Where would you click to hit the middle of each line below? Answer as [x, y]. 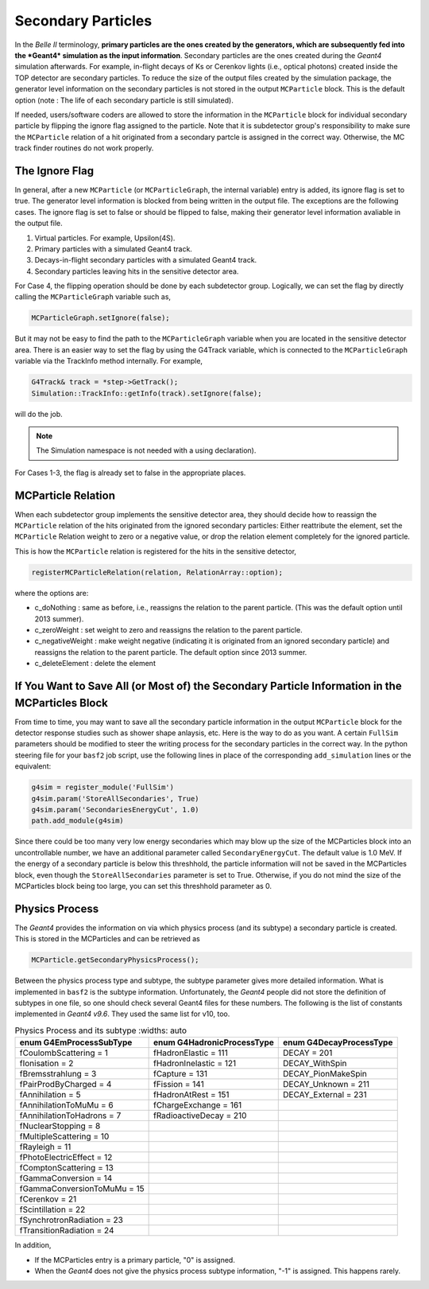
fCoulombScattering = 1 [64, 1053]
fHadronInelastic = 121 [195, 1064]
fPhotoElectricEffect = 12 [66, 1158]
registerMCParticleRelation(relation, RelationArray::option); [157, 572]
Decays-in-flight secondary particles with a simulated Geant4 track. [146, 260]
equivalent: [33, 766]
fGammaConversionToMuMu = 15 [82, 1189]
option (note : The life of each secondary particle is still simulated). [124, 100]
